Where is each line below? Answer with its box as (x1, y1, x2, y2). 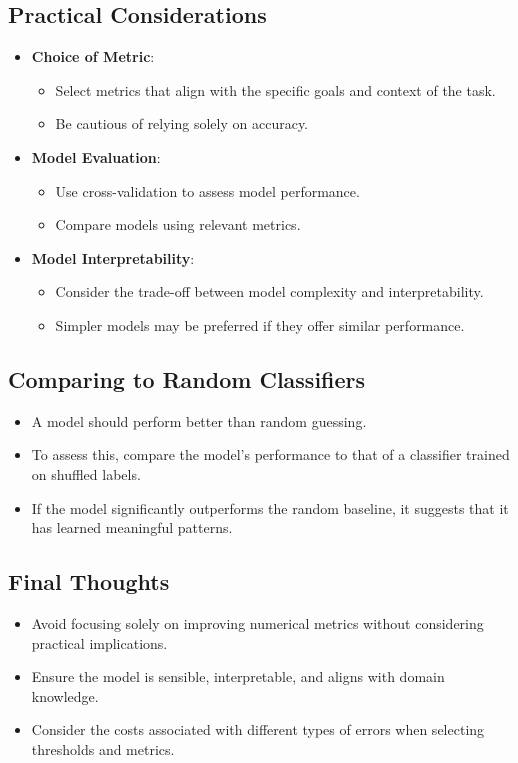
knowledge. (31, 685, 99, 706)
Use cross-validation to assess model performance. (55, 180, 360, 201)
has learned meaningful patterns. (31, 517, 233, 538)
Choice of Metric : (31, 46, 155, 67)
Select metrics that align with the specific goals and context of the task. (55, 79, 496, 100)
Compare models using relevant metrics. (55, 214, 301, 235)
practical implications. (31, 632, 168, 653)
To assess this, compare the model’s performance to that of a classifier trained (31, 444, 510, 465)
